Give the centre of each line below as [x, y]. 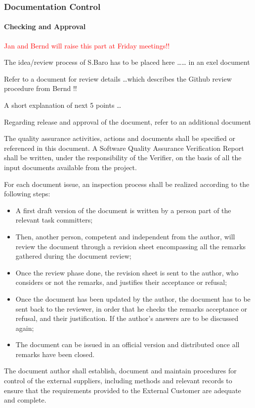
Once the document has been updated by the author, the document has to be [133, 298]
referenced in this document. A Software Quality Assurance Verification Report [124, 148]
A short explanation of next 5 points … [63, 105]
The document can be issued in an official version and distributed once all [127, 344]
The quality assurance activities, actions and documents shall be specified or [120, 138]
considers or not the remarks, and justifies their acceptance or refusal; [121, 282]
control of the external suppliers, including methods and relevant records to [118, 381]
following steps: [27, 194]
